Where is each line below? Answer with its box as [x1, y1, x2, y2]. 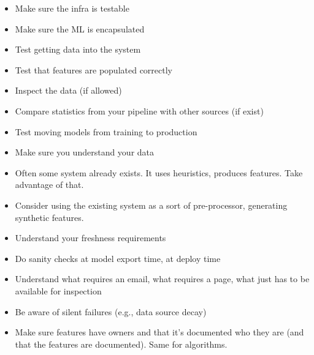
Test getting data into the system [15, 43, 141, 56]
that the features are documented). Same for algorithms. [15, 337, 228, 350]
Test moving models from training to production [15, 125, 197, 138]
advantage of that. [15, 178, 84, 191]
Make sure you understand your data [15, 146, 155, 159]
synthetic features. [15, 211, 84, 223]
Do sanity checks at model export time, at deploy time [15, 252, 221, 264]
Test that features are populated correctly [15, 63, 172, 76]
